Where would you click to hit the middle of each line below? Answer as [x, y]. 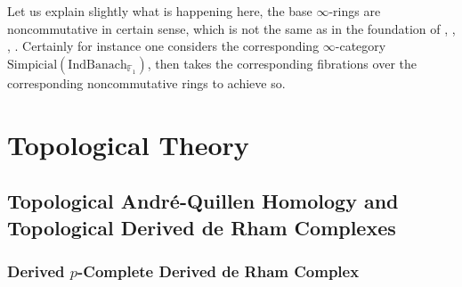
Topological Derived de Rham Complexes [202, 227]
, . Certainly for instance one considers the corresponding [163, 46]
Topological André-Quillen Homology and [203, 201]
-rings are [355, 11]
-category [361, 46]
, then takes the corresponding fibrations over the [282, 63]
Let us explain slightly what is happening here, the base [160, 11]
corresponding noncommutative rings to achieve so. [146, 82]
